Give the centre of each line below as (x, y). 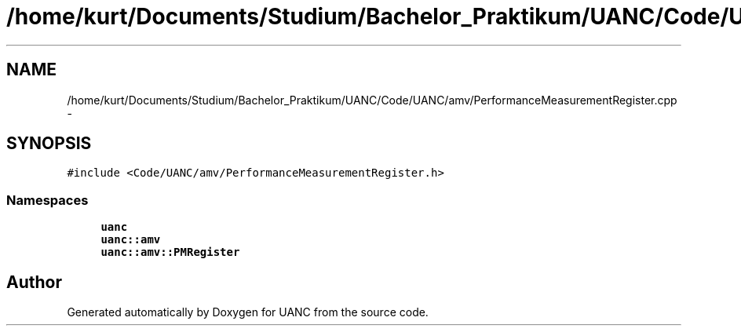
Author (34, 282)
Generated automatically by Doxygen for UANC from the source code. (248, 312)
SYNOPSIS (49, 144)
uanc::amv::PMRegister (170, 252)
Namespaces (47, 200)
